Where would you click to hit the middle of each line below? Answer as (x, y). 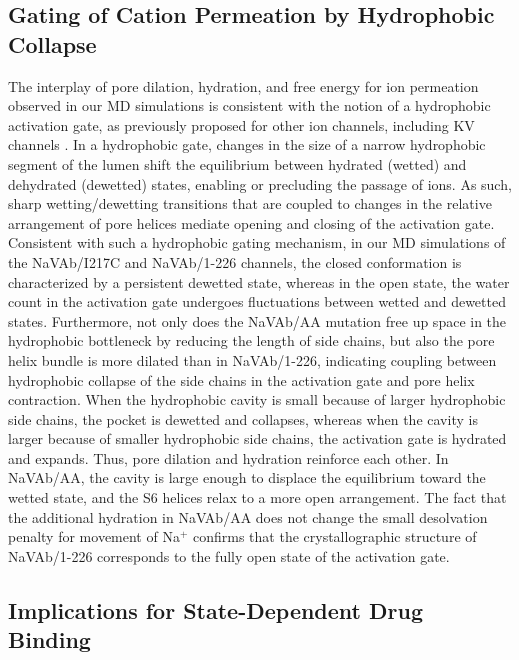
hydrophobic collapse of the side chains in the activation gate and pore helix (241, 379)
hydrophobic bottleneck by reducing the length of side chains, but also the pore (251, 340)
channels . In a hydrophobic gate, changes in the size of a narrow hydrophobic (247, 144)
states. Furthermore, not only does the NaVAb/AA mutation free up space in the (257, 320)
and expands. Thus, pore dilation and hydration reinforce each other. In (228, 457)
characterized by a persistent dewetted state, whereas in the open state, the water (259, 281)
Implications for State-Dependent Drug (216, 609)
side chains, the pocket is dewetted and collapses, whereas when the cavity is (243, 418)
